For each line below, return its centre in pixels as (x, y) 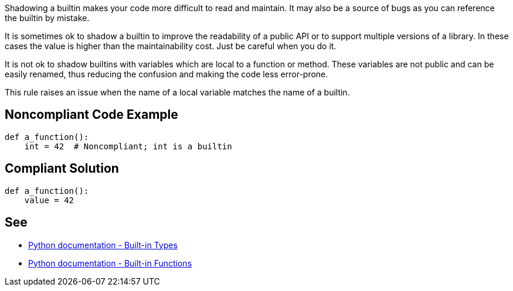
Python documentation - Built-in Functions (110, 263)
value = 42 (49, 200)
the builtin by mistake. (47, 18)
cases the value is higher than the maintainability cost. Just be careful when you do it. (171, 46)
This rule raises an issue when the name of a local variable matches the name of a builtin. (177, 92)
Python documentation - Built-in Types (103, 245)
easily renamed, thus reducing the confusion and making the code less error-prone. (167, 74)
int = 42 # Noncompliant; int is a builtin (128, 146)
